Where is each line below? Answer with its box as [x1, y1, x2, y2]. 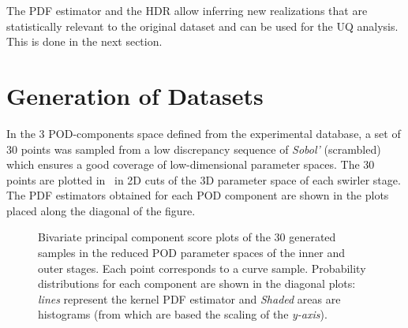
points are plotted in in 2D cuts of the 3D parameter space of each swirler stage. [6, 171, 401, 188]
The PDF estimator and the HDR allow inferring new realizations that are [6, 2, 368, 18]
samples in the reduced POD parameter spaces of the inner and [38, 244, 345, 261]
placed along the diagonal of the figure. [6, 202, 196, 218]
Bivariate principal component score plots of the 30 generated [38, 229, 336, 245]
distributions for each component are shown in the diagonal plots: [38, 275, 356, 292]
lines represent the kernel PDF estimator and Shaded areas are [38, 290, 341, 307]
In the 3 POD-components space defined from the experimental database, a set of [6, 125, 401, 141]
